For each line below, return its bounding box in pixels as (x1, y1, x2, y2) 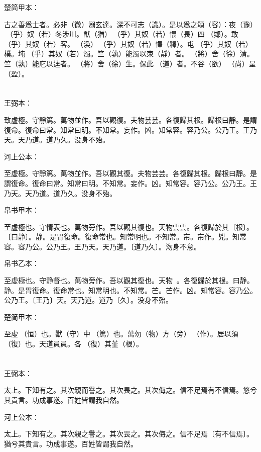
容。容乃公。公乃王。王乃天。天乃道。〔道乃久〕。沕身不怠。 (4, 241, 201, 251)
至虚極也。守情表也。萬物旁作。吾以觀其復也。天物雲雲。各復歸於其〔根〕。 (4, 221, 253, 232)
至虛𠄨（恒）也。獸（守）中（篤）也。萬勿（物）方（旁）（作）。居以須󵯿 (4, 328, 240, 339)
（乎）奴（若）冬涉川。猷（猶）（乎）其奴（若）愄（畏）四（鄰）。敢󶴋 (6, 29, 240, 39)
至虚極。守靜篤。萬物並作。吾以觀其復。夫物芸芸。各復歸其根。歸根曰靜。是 (4, 168, 257, 178)
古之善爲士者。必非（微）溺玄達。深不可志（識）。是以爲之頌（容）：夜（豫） (4, 19, 257, 29)
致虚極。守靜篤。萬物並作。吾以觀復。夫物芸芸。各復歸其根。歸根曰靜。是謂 (4, 114, 257, 125)
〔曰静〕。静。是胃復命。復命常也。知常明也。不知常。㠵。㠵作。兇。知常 (4, 231, 246, 242)
